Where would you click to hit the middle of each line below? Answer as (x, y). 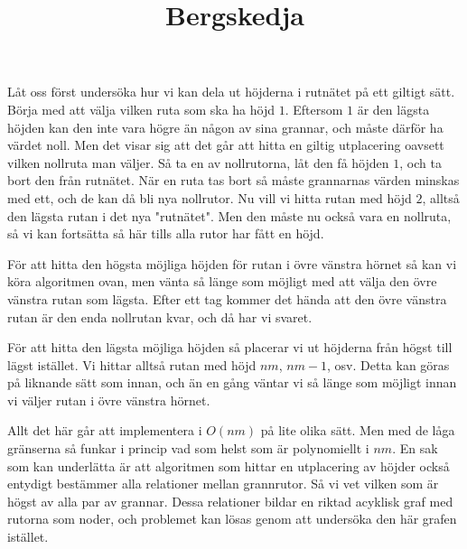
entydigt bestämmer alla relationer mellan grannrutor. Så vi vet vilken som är (223, 484)
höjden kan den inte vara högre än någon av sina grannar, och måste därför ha (225, 127)
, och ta (420, 162)
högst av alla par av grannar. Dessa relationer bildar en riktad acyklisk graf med (230, 501)
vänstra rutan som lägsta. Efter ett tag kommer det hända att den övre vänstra (227, 298)
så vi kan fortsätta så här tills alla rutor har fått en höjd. (166, 233)
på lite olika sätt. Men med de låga (358, 430)
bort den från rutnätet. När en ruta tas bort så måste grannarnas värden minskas (233, 180)
